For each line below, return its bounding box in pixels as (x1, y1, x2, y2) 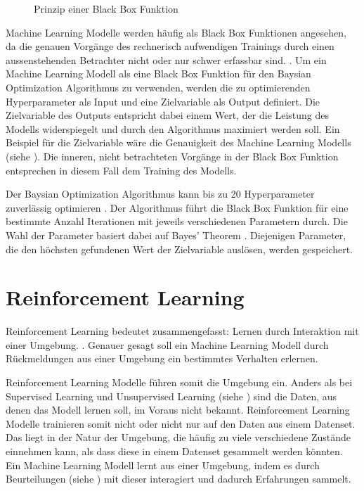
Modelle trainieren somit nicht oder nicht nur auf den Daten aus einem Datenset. (6, 416, 356, 431)
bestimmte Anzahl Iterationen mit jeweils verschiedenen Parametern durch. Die (6, 214, 348, 229)
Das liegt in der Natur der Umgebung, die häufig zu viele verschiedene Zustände (6, 430, 351, 445)
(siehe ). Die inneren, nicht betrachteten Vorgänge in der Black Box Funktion (6, 148, 339, 163)
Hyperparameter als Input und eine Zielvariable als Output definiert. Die (6, 94, 320, 108)
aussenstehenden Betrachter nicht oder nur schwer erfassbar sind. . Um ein (6, 52, 327, 67)
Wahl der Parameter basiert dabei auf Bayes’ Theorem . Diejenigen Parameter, (6, 227, 346, 242)
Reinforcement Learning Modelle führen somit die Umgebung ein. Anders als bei (6, 375, 353, 389)
